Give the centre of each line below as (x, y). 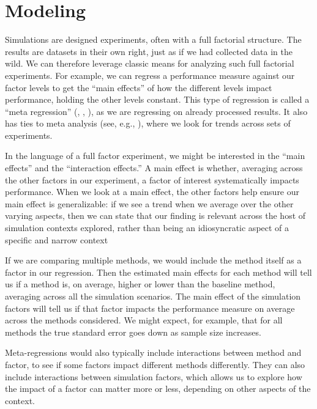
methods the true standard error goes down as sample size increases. (133, 332)
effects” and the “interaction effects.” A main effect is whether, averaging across (154, 168)
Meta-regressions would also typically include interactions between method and (153, 352)
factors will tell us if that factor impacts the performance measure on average (150, 308)
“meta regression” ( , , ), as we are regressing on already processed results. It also (156, 111)
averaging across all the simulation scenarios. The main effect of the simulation (153, 296)
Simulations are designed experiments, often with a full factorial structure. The (153, 39)
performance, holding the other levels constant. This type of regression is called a (157, 99)
